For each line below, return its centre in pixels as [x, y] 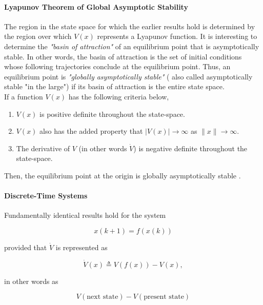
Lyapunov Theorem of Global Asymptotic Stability [96, 6]
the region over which [38, 36]
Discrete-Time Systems [46, 196]
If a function [24, 96]
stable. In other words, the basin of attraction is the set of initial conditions [123, 56]
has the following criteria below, [119, 96]
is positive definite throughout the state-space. [112, 114]
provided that [26, 247]
